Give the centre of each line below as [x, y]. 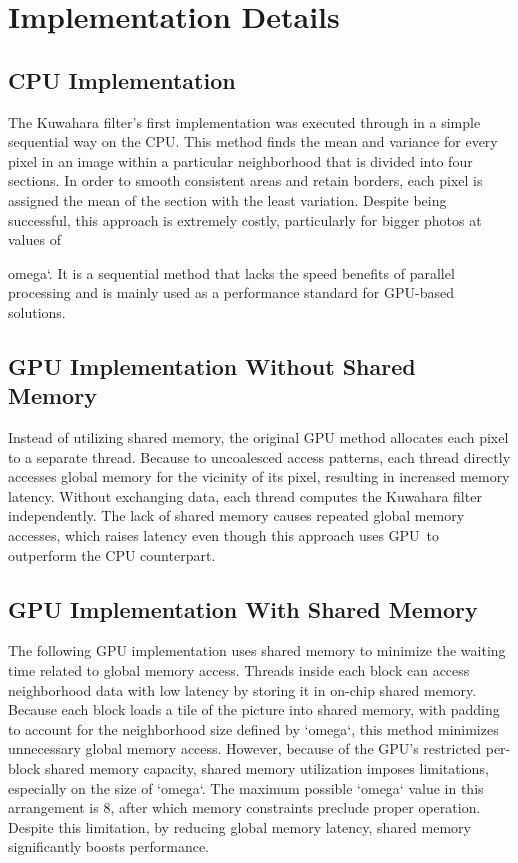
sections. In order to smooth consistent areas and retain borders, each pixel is [245, 180]
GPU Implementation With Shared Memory [243, 608]
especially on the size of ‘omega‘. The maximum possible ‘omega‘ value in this [246, 787]
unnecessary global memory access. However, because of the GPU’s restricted [245, 748]
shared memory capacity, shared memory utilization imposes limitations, [266, 768]
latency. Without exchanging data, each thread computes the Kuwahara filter [245, 495]
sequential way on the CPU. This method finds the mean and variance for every [253, 141]
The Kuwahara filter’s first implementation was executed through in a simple [244, 121]
